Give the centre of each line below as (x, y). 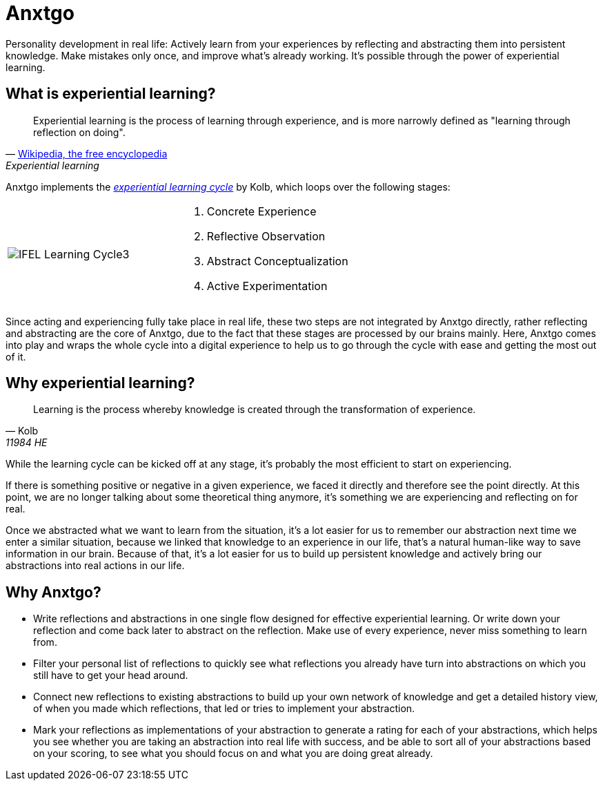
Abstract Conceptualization (277, 261)
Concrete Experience (261, 211)
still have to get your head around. (111, 675)
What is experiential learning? (111, 94)
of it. (16, 356)
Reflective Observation (266, 236)
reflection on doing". (79, 132)
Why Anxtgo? (53, 592)
